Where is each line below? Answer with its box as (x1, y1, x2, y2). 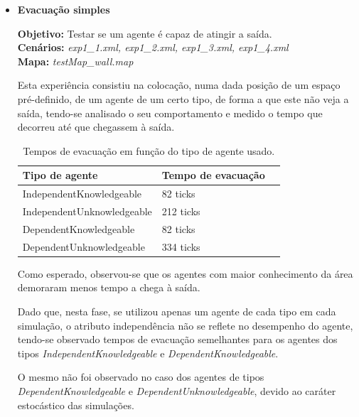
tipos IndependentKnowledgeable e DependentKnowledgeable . (17, 345, 279, 360)
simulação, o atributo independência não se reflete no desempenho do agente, (17, 318, 353, 332)
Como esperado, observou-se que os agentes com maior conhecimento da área (17, 266, 353, 281)
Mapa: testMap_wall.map (17, 53, 134, 68)
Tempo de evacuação (161, 168, 265, 183)
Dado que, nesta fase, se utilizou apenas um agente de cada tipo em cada (17, 304, 336, 318)
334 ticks (161, 239, 200, 254)
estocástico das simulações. (17, 397, 134, 412)
